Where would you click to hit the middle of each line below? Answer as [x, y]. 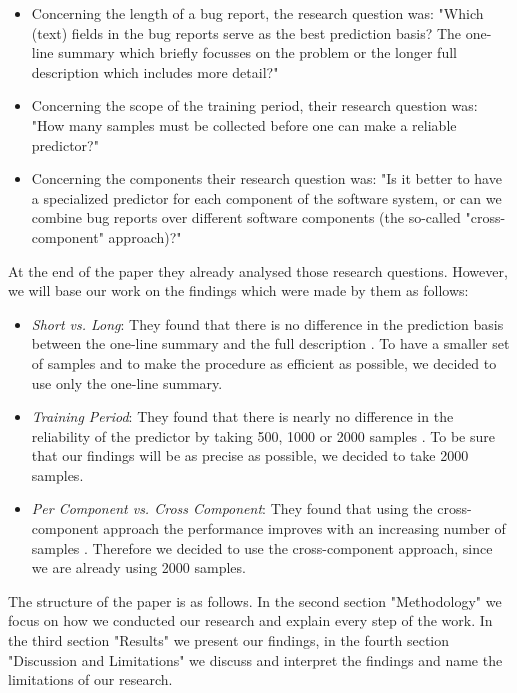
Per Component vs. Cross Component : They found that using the [232, 508]
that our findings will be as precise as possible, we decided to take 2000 [250, 455]
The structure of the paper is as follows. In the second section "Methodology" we [255, 600]
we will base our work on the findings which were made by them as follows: [238, 290]
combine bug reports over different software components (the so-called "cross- [268, 217]
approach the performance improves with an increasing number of [304, 528]
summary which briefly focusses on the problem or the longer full [257, 52]
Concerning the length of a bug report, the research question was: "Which [257, 13]
